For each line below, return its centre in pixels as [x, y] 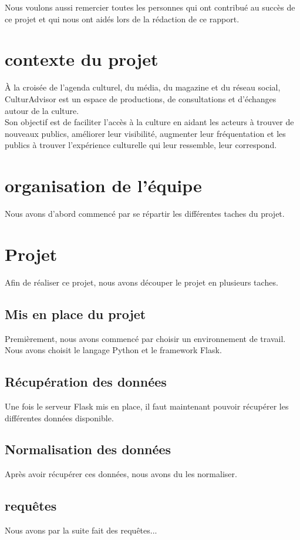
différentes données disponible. [59, 417]
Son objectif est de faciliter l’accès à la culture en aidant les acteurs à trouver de [149, 122]
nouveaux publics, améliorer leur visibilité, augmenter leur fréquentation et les [145, 133]
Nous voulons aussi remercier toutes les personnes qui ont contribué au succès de [150, 7]
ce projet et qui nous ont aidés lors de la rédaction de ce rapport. [122, 19]
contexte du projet [82, 59]
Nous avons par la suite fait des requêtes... [81, 530]
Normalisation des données [88, 449]
